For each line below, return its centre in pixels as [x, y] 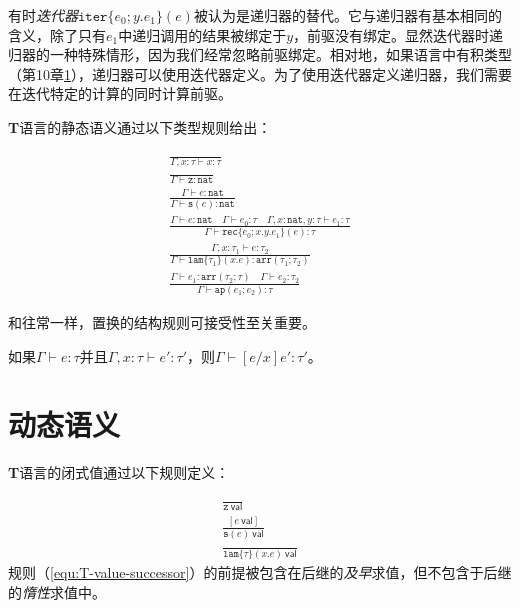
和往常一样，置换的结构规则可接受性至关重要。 [162, 322]
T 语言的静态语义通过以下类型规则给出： [140, 126]
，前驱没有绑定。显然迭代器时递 [398, 34]
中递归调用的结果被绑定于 [202, 34]
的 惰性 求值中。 [57, 591]
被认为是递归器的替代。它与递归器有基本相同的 [347, 15]
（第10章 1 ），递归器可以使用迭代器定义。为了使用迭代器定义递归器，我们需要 [260, 73]
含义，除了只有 [57, 34]
